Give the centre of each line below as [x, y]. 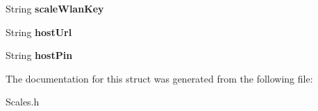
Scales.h [23, 102]
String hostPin [39, 55]
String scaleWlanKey [55, 8]
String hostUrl [39, 32]
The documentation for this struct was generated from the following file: [159, 78]
